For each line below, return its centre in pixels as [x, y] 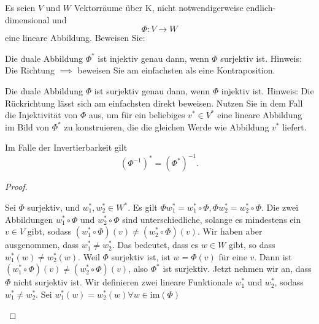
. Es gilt [143, 207]
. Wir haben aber [230, 231]
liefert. [294, 126]
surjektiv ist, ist [141, 256]
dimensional [27, 19]
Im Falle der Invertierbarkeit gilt [66, 147]
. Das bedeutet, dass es [155, 245]
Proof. [16, 186]
